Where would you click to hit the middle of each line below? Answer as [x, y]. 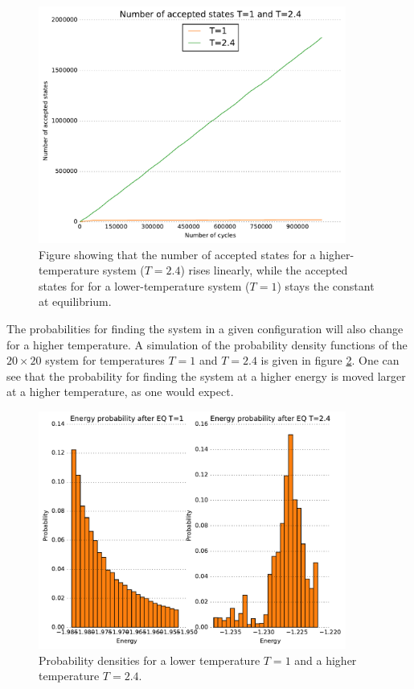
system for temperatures [105, 360]
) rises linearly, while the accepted [264, 270]
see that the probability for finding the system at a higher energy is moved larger [206, 375]
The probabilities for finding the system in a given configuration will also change [205, 328]
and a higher [326, 660]
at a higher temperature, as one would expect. [120, 392]
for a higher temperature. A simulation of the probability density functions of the [207, 344]
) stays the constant [326, 285]
